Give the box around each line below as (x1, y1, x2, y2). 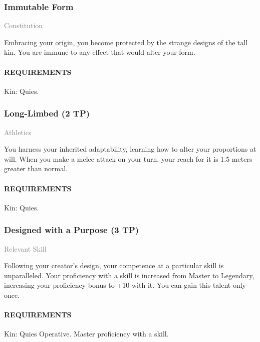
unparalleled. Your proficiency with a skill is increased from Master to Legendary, (4, 270, 254, 280)
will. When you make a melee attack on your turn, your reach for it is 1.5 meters (4, 153, 252, 164)
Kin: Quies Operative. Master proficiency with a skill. (4, 328, 169, 339)
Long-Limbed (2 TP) (4, 107, 90, 120)
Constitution (4, 20, 43, 31)
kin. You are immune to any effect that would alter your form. (4, 47, 195, 57)
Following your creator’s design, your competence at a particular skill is (4, 260, 224, 271)
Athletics (4, 127, 32, 137)
